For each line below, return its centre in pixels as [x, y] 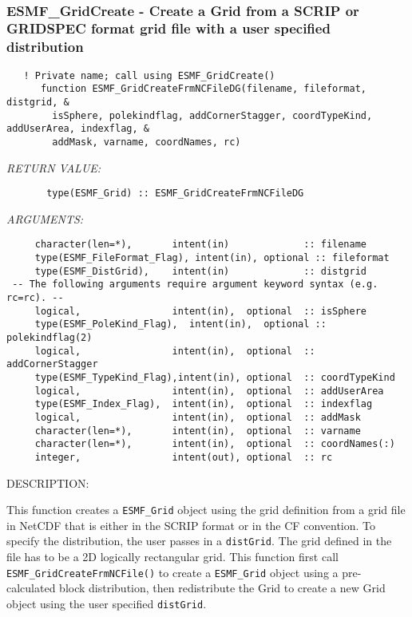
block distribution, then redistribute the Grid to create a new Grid [222, 588]
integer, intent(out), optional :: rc [184, 457]
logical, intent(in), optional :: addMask [198, 417]
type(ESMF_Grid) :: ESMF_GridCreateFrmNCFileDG [175, 194]
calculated [31, 588]
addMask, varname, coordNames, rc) [147, 142]
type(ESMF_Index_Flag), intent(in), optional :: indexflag [204, 404]
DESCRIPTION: [48, 483]
